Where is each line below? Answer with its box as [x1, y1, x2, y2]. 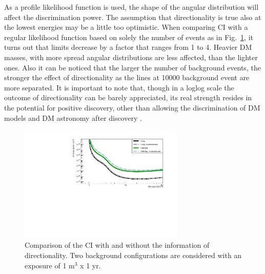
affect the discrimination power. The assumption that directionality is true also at [4, 11, 261, 22]
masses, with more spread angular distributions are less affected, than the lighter [4, 51, 258, 62]
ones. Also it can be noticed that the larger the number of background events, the [4, 62, 261, 72]
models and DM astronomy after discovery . [4, 112, 142, 123]
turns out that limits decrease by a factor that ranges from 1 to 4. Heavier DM [4, 42, 252, 52]
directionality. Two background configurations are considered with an [25, 250, 242, 261]
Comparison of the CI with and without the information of [25, 240, 210, 250]
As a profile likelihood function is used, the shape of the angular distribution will [4, 2, 259, 12]
